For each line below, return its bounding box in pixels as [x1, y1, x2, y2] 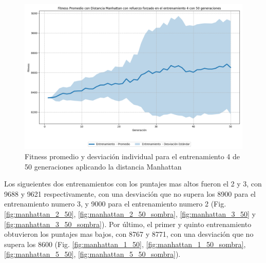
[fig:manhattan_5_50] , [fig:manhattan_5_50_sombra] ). [4, 249, 181, 259]
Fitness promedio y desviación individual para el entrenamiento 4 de [25, 151, 240, 161]
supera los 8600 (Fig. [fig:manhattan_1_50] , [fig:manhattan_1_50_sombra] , [4, 238, 246, 249]
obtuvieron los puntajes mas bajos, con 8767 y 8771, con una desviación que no [4, 229, 254, 239]
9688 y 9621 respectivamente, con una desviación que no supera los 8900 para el [4, 188, 256, 199]
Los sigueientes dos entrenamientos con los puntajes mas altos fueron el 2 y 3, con [4, 178, 262, 189]
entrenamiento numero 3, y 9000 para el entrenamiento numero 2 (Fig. [4, 198, 226, 209]
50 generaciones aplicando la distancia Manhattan [25, 161, 182, 172]
